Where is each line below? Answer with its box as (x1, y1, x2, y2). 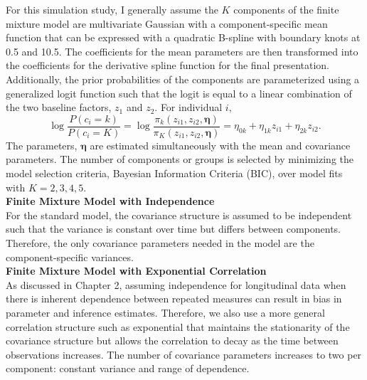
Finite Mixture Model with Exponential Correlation (6, 263, 267, 278)
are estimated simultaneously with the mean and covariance (90, 137, 351, 152)
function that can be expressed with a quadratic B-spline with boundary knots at (6, 30, 361, 45)
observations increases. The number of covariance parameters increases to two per (6, 347, 362, 361)
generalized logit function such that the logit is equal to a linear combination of (6, 85, 352, 100)
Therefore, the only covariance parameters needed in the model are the (6, 235, 314, 250)
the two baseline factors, (6, 100, 112, 115)
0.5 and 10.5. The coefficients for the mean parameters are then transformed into (6, 43, 358, 58)
